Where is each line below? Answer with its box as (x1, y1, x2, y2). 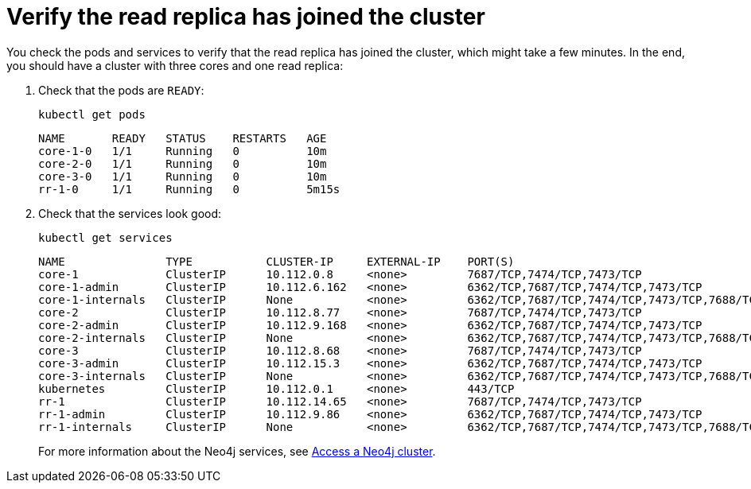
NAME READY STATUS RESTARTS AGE (38, 131, 327, 145)
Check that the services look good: (38, 206, 222, 220)
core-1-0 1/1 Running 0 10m (38, 144, 327, 157)
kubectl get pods (38, 107, 146, 121)
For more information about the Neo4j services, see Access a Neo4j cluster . (38, 444, 436, 458)
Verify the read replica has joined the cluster (6, 3, 485, 30)
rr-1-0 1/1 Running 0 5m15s (38, 182, 340, 196)
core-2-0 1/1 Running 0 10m (38, 157, 327, 170)
